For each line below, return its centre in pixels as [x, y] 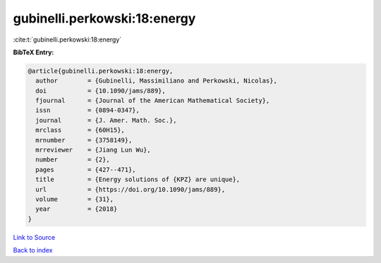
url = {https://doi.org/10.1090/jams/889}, [131, 189]
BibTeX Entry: [34, 52]
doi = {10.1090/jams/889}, [101, 91]
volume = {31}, [75, 199]
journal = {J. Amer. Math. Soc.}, [106, 120]
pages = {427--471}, [86, 170]
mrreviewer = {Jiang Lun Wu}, [93, 150]
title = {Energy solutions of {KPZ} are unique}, [138, 179]
